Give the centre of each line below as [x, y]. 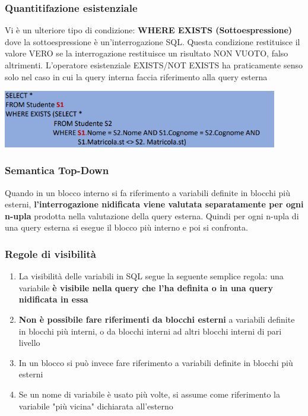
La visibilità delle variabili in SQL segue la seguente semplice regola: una [151, 276]
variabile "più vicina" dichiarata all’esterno [96, 406]
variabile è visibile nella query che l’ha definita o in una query [146, 287]
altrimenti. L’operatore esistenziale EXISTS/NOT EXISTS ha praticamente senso [154, 65]
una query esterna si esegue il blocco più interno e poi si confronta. [126, 227]
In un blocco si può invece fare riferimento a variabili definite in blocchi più [156, 362]
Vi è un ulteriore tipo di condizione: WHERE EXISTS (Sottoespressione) [149, 30]
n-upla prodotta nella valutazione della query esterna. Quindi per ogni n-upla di [152, 215]
